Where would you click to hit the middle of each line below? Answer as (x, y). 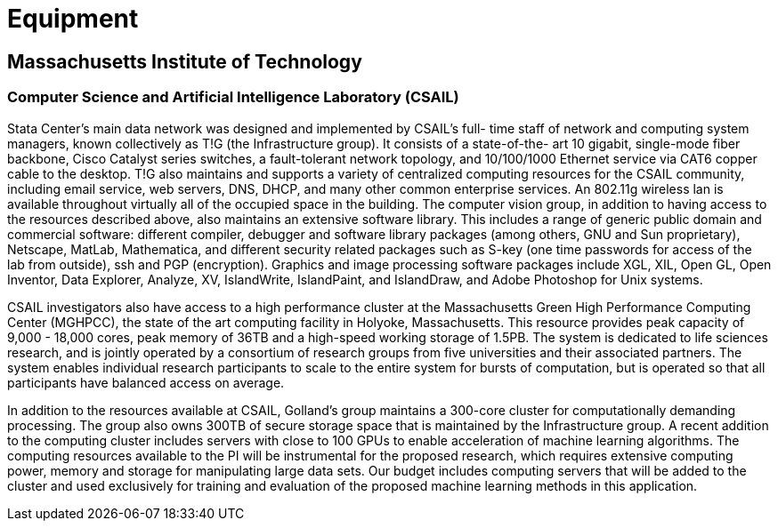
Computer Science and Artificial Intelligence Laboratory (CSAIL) (233, 97)
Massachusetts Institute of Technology (185, 61)
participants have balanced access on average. (146, 382)
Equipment (73, 19)
